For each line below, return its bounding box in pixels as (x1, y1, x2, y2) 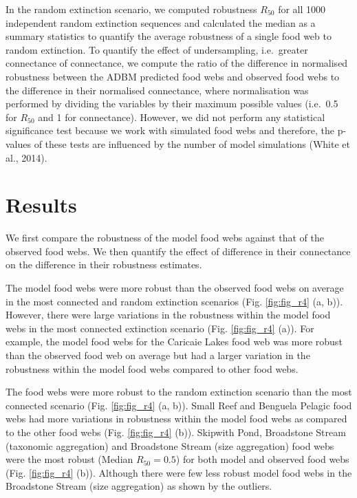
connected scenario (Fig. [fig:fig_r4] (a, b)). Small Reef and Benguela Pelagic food (6, 398, 352, 412)
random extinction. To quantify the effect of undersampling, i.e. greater (6, 42, 308, 56)
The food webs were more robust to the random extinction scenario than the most (6, 385, 352, 399)
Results (6, 191, 77, 219)
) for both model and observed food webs (175, 452, 349, 466)
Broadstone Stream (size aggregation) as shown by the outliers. (6, 479, 272, 493)
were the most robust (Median (6, 452, 133, 466)
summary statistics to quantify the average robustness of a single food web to (6, 29, 332, 43)
